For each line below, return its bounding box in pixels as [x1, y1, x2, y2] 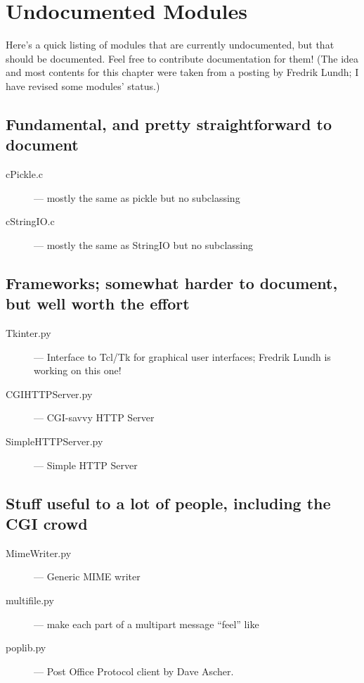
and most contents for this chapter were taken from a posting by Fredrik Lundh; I [6, 65, 359, 79]
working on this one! [34, 363, 122, 378]
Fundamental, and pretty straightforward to [6, 113, 332, 134]
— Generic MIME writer [34, 569, 141, 584]
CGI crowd [6, 513, 88, 534]
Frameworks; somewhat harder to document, [6, 272, 338, 293]
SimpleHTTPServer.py [6, 434, 103, 449]
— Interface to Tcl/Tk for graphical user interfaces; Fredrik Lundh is [34, 349, 331, 364]
